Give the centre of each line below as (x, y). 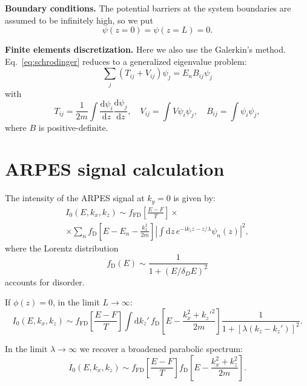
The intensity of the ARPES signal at (75, 198)
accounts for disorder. (45, 281)
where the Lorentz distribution (62, 248)
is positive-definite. (73, 127)
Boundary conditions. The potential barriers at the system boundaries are (148, 8)
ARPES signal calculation (115, 169)
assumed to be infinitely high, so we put (79, 20)
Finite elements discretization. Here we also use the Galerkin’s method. (145, 49)
